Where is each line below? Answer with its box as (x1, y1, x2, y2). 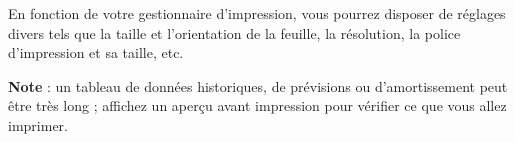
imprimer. (8, 114, 68, 135)
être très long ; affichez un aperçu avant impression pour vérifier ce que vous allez (8, 95, 507, 116)
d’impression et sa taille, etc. (8, 42, 184, 63)
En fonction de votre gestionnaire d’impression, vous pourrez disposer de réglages (8, 3, 506, 23)
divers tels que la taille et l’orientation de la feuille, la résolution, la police (8, 22, 461, 43)
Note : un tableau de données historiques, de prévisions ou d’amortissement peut (8, 75, 508, 96)
